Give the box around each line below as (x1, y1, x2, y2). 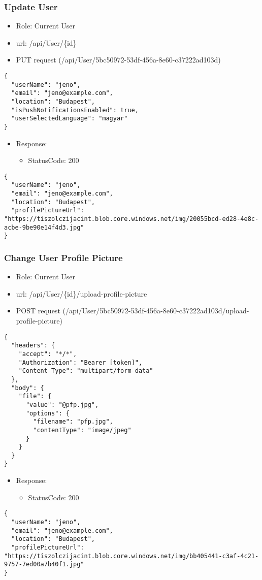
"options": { (25, 409, 70, 417)
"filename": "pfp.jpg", (33, 418, 113, 426)
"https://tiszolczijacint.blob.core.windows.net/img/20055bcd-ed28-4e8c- (4, 215, 259, 223)
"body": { (11, 384, 44, 392)
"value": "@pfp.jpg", (25, 401, 99, 408)
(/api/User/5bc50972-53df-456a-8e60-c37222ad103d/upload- (62, 305, 249, 316)
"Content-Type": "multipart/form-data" (18, 367, 153, 375)
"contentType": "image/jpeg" (33, 426, 132, 434)
